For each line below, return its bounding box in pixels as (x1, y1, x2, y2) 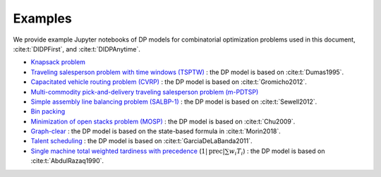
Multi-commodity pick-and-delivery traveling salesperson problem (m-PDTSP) (30, 87, 259, 96)
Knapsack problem (30, 58, 86, 66)
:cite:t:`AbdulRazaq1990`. (30, 157, 104, 165)
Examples (13, 11, 72, 26)
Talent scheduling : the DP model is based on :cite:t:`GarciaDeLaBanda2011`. (30, 137, 253, 145)
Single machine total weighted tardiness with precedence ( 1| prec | (30, 147, 225, 155)
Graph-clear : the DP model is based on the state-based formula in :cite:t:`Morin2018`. (30, 127, 282, 135)
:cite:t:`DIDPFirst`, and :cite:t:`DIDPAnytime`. (13, 44, 140, 53)
